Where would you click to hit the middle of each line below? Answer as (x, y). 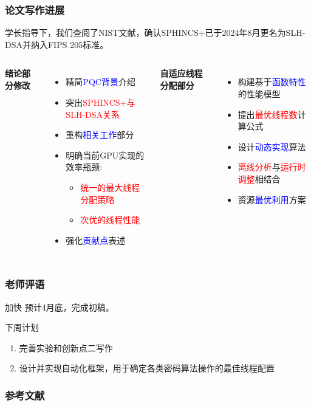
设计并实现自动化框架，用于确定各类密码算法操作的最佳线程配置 (147, 368)
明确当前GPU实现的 (105, 155)
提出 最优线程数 (268, 114)
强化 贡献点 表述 (96, 240)
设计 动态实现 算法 (272, 146)
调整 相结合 (259, 178)
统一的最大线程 (110, 187)
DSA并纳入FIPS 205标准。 (57, 44)
